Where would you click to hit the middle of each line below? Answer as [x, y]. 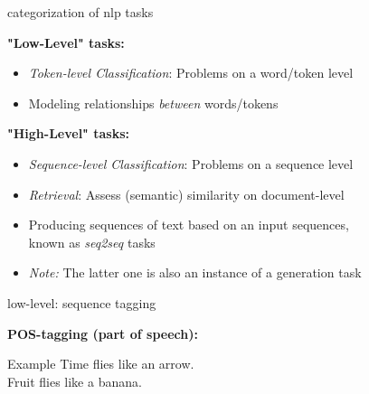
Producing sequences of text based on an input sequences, [189, 225]
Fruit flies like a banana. [75, 381]
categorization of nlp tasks [80, 12]
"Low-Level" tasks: [66, 42]
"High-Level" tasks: [68, 133]
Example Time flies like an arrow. [101, 364]
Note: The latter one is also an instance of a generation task [195, 272]
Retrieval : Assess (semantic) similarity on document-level [186, 194]
